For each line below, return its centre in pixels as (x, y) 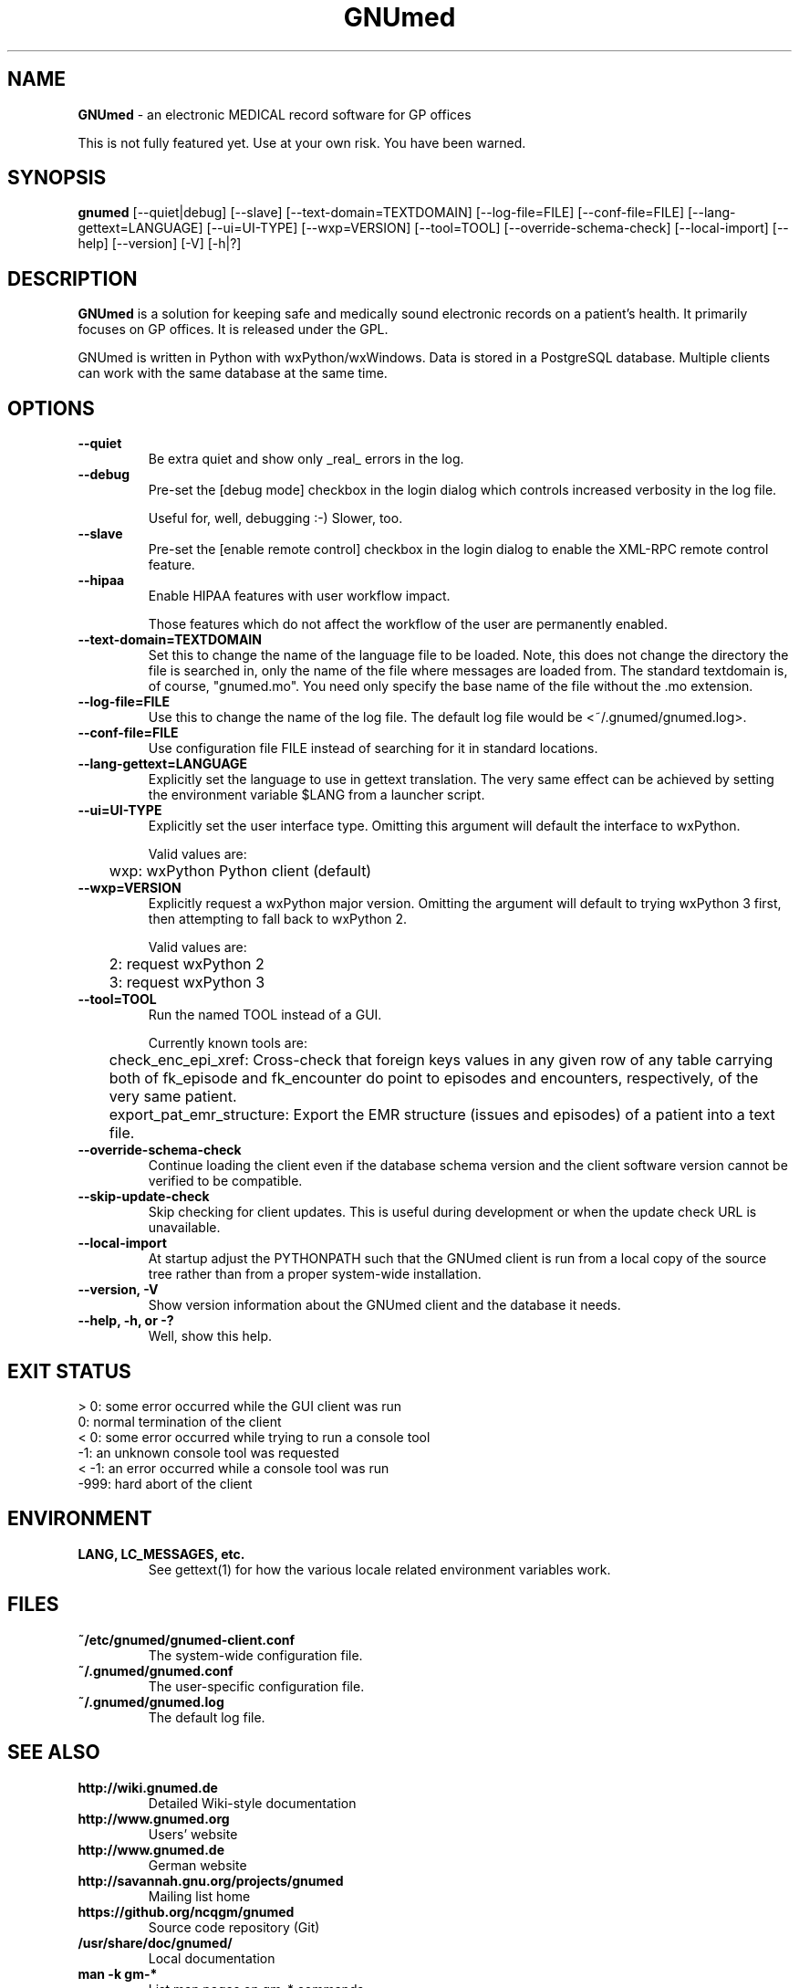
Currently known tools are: (228, 1043)
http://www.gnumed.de (151, 1849)
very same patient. (173, 1097)
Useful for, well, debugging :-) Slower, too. (275, 518)
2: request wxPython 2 (187, 964)
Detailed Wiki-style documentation (252, 1803)
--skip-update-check (144, 1197)
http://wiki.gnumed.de (148, 1787)
